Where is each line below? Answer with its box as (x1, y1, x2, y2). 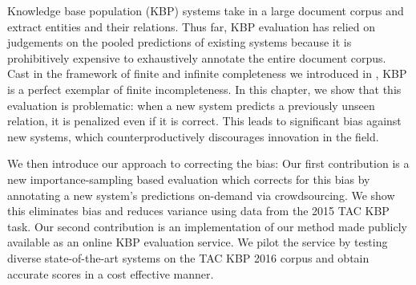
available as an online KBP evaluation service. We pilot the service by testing (7, 234, 388, 250)
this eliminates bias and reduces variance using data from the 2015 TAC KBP (7, 202, 390, 219)
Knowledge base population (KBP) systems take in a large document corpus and (7, 2, 404, 18)
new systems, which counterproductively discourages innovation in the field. (7, 128, 379, 145)
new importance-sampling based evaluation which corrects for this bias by (7, 170, 370, 187)
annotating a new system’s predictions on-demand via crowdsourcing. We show (7, 186, 395, 203)
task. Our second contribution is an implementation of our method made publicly (7, 218, 407, 234)
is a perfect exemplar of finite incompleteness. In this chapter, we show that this (7, 80, 402, 97)
